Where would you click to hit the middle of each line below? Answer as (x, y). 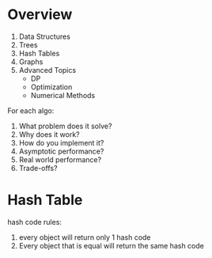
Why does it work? (49, 134)
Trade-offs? (38, 168)
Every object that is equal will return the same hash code (112, 245)
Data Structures (44, 36)
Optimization (51, 87)
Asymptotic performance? (61, 151)
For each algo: (31, 110)
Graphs (31, 62)
